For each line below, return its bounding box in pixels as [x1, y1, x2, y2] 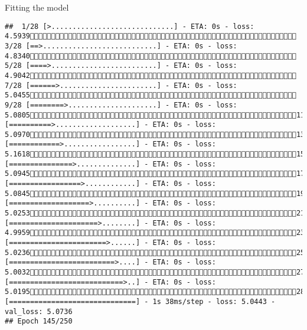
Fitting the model [5, 1, 69, 13]
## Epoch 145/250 [5, 317, 73, 326]
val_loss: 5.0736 [5, 307, 73, 316]
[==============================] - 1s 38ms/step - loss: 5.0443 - [5, 297, 276, 306]
